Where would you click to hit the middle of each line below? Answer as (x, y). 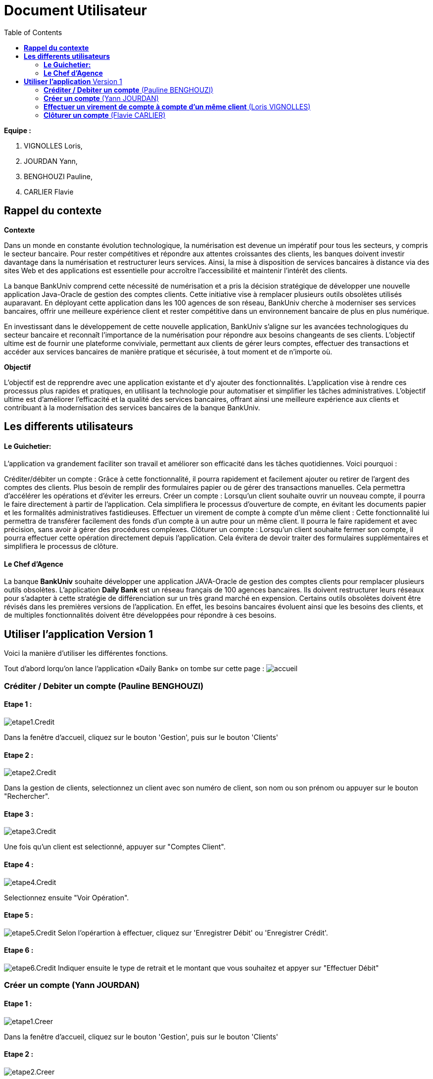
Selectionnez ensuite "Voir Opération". (67, 897)
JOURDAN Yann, (51, 161)
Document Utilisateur (75, 10)
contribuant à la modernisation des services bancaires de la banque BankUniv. (132, 407)
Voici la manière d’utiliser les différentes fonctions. (86, 653)
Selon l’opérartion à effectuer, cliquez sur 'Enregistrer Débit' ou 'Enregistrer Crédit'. (193, 932)
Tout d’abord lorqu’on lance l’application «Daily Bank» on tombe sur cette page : (134, 669)
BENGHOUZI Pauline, (58, 176)
